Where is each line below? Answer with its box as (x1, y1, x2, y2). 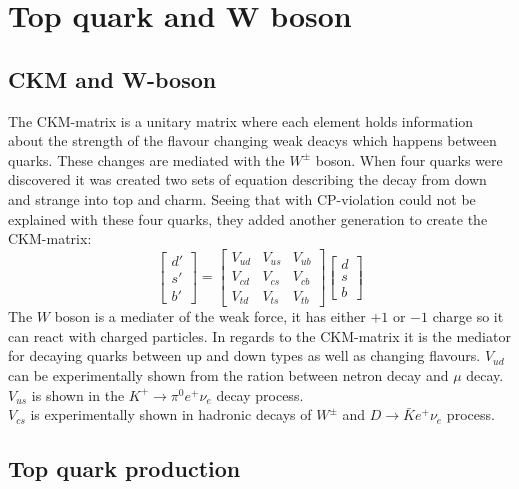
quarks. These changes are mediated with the (8, 149, 285, 170)
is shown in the (31, 384, 125, 405)
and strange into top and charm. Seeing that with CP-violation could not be (8, 188, 476, 209)
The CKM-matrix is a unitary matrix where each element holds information (8, 110, 474, 131)
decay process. (216, 384, 304, 405)
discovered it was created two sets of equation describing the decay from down (8, 169, 487, 190)
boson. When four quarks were (315, 149, 503, 170)
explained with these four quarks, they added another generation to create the (8, 208, 488, 229)
